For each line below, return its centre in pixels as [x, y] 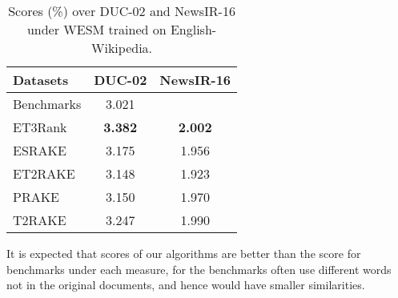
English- [193, 29]
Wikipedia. [122, 48]
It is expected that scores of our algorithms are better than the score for [184, 253]
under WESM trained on [96, 29]
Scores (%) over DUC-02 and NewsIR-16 [122, 11]
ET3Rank [40, 127]
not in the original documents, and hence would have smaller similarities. [186, 285]
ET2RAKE [44, 173]
